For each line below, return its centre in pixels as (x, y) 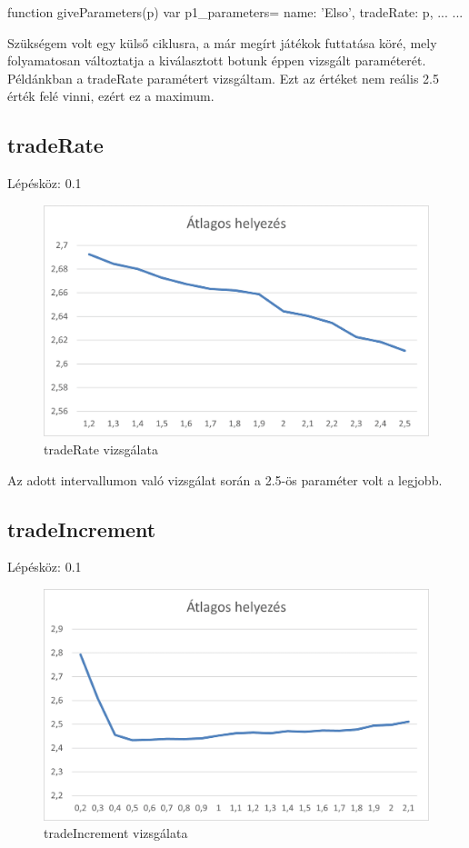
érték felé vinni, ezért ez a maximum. (111, 96)
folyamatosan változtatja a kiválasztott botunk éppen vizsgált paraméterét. (217, 60)
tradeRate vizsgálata (101, 449)
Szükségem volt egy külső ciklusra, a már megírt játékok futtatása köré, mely (222, 42)
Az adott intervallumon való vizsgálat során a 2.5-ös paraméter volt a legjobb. (225, 479)
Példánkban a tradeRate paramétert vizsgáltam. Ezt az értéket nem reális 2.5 (223, 78)
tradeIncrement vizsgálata (116, 833)
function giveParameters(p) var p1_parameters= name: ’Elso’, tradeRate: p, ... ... (235, 12)
